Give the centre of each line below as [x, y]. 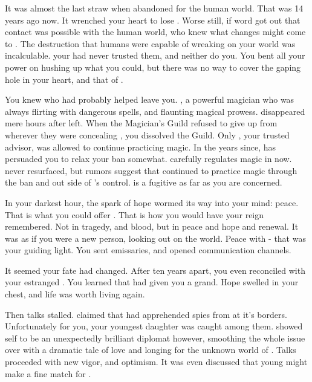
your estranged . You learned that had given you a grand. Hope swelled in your [152, 282]
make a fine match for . [48, 373]
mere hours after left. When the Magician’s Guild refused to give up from [141, 123]
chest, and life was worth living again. [75, 294]
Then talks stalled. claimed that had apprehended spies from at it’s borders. [146, 314]
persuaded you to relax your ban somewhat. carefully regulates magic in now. [148, 159]
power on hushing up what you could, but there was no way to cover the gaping [153, 67]
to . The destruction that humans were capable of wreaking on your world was [150, 43]
